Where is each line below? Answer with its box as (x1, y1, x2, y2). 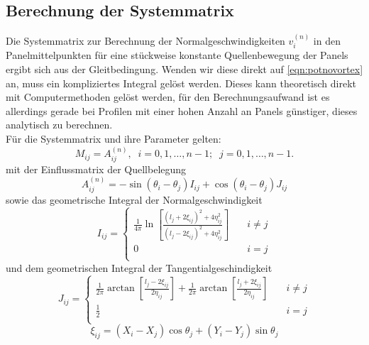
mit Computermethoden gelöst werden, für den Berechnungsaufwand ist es (6, 89, 330, 104)
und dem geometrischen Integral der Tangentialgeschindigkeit (6, 260, 272, 275)
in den (313, 33, 341, 48)
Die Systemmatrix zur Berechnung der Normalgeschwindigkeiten (6, 33, 285, 48)
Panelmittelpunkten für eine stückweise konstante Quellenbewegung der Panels (6, 48, 348, 62)
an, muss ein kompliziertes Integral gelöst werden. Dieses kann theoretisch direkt (6, 75, 356, 90)
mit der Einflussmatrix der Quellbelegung (6, 161, 187, 176)
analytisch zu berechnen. (6, 117, 113, 132)
